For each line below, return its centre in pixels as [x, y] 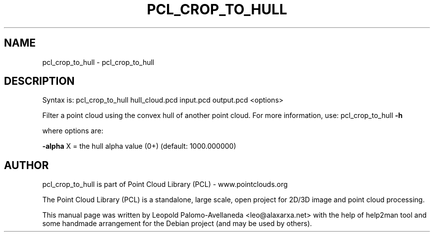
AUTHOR [27, 165]
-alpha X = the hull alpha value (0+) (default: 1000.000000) [139, 146]
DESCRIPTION [39, 81]
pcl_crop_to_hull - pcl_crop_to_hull [98, 62]
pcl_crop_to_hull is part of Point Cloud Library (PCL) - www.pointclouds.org [165, 184]
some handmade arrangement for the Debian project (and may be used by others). [177, 224]
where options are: [73, 131]
